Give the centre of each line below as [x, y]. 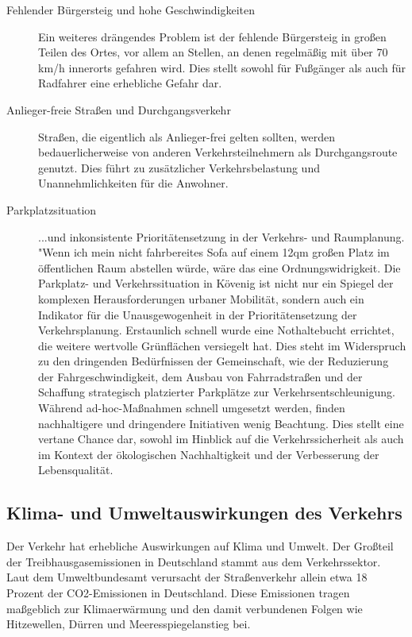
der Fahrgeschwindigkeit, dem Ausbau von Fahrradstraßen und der [200, 376]
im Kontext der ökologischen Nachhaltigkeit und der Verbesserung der [209, 454]
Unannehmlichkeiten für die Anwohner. [133, 183]
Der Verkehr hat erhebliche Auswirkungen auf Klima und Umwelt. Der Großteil [200, 546]
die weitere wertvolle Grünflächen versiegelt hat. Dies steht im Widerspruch [222, 345]
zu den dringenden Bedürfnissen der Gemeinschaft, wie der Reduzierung [214, 361]
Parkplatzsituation [52, 209]
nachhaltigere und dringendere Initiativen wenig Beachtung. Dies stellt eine [221, 423]
